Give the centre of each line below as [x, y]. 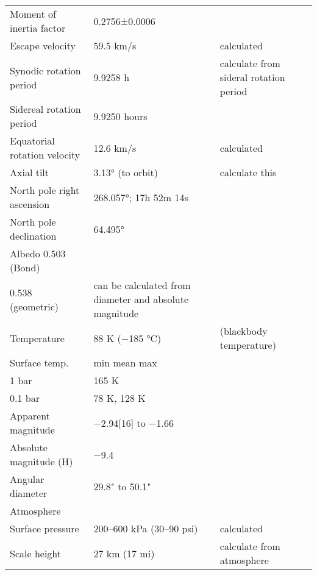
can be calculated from [142, 285]
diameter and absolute [141, 299]
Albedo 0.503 [38, 253]
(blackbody [244, 331]
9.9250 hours [120, 116]
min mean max [125, 362]
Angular [27, 479]
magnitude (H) [41, 461]
